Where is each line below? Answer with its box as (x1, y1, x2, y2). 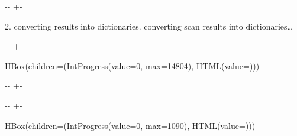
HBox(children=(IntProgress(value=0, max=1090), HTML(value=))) (5, 119, 256, 131)
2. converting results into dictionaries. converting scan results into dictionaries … (5, 20, 293, 32)
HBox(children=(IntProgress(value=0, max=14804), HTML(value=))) (5, 59, 260, 72)
